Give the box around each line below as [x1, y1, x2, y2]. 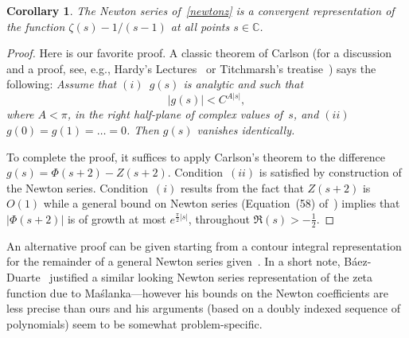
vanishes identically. [197, 122, 295, 138]
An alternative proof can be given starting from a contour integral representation [6, 237, 402, 254]
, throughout [188, 210, 250, 227]
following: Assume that [6, 76, 117, 92]
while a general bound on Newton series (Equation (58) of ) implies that [43, 195, 400, 212]
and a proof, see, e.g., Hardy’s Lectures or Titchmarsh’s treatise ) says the [6, 60, 376, 76]
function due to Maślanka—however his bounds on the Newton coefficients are [6, 284, 388, 301]
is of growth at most [67, 210, 166, 227]
